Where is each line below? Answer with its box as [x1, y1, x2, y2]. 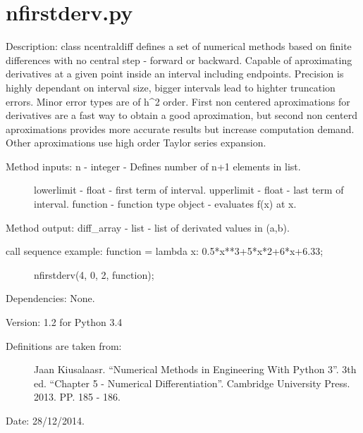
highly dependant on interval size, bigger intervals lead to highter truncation [6, 80, 336, 94]
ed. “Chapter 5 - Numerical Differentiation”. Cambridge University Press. [34, 375, 350, 390]
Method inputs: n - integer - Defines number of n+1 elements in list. [6, 158, 301, 173]
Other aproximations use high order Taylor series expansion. [6, 135, 266, 150]
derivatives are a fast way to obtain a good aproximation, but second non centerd [6, 108, 357, 123]
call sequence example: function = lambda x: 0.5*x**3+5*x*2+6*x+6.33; [6, 244, 324, 258]
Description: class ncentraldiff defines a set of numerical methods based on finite [6, 39, 352, 54]
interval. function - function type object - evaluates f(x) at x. [34, 196, 297, 211]
